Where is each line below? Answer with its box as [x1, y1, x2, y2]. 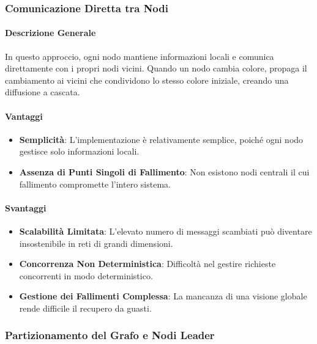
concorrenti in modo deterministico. [19, 269, 153, 282]
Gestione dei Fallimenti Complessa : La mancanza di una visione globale [19, 290, 307, 302]
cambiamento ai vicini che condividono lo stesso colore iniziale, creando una [5, 73, 289, 86]
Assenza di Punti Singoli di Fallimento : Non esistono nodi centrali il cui [19, 166, 310, 178]
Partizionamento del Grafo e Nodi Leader [5, 328, 215, 343]
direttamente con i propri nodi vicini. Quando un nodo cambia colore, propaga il [5, 62, 307, 75]
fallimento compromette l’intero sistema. [19, 177, 171, 190]
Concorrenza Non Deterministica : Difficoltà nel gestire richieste [19, 257, 276, 270]
